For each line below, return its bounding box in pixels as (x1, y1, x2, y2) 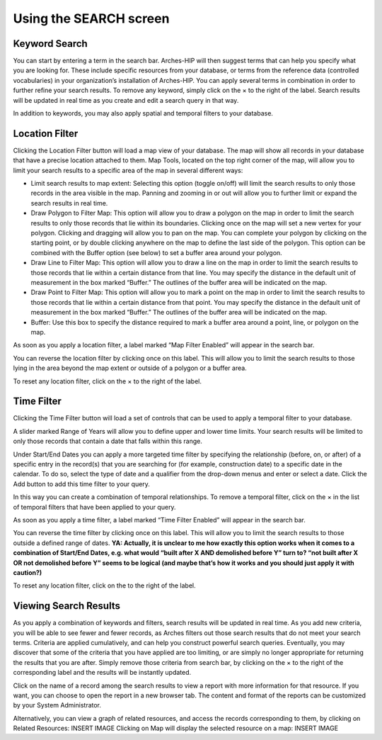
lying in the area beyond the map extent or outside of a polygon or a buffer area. (13, 364, 247, 372)
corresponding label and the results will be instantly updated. (13, 668, 192, 677)
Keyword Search (13, 38, 88, 50)
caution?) (13, 568, 42, 577)
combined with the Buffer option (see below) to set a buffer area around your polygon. (30, 248, 282, 257)
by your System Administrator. (13, 701, 102, 710)
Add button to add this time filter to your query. (13, 479, 150, 488)
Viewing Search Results (13, 600, 120, 612)
